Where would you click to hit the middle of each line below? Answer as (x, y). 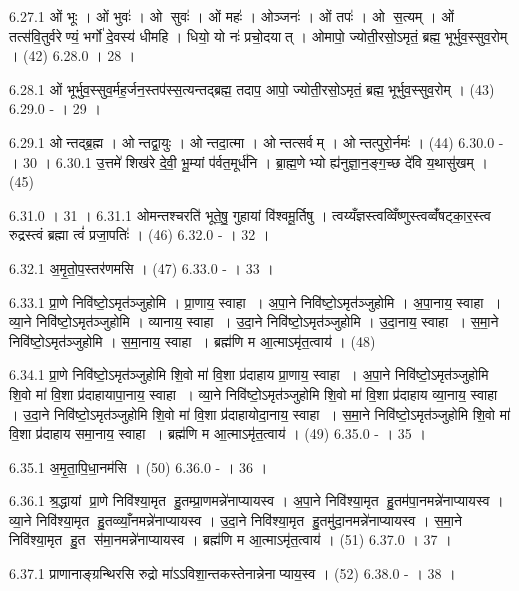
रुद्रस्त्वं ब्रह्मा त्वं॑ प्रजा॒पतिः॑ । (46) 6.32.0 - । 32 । (139, 234)
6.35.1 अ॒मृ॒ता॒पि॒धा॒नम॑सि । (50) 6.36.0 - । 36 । (138, 466)
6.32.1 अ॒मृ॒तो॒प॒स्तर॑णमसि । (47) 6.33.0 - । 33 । (141, 267)
